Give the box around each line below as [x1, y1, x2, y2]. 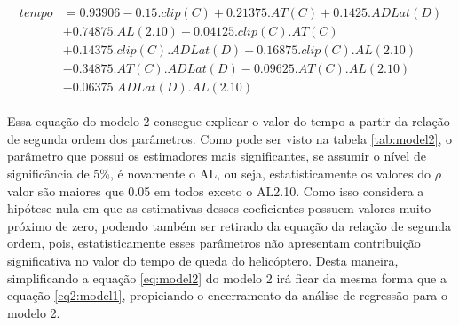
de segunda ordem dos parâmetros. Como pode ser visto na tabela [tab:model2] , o [7, 129, 453, 147]
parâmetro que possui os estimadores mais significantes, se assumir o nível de [7, 147, 426, 165]
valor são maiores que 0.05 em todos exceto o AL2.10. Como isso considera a [7, 181, 424, 200]
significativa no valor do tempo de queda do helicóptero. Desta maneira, [7, 250, 399, 269]
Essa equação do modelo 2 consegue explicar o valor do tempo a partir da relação [7, 112, 450, 131]
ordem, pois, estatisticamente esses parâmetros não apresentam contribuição [7, 234, 421, 252]
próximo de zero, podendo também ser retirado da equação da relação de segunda [7, 216, 452, 234]
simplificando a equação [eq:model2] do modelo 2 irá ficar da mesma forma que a [7, 268, 447, 287]
